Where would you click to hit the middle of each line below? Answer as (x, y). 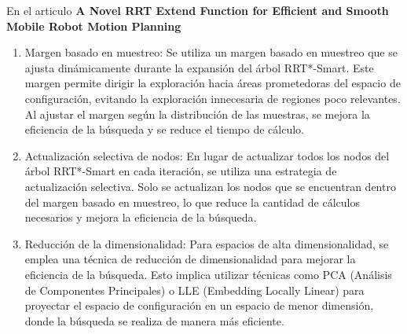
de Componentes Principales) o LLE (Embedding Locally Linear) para (194, 290)
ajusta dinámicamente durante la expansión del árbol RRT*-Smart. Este (199, 67)
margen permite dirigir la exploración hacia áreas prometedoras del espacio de (213, 83)
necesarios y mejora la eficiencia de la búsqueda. (141, 217)
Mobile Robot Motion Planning (94, 26)
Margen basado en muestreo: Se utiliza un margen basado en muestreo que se (211, 52)
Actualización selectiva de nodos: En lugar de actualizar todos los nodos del (207, 155)
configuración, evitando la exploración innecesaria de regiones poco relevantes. (213, 98)
